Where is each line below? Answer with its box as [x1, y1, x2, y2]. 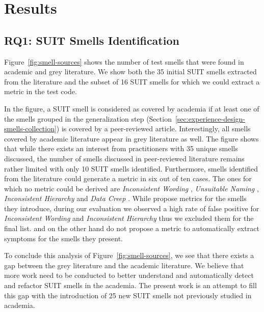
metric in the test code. [4, 86, 77, 97]
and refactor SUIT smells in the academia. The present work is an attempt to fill [4, 280, 257, 291]
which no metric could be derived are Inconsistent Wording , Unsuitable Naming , [4, 183, 259, 193]
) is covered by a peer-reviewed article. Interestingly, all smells [56, 123, 251, 134]
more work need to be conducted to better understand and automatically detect [4, 270, 254, 280]
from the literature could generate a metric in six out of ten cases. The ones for [4, 173, 252, 184]
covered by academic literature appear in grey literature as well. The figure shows [4, 133, 259, 144]
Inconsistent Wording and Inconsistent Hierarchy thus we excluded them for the [4, 213, 254, 223]
